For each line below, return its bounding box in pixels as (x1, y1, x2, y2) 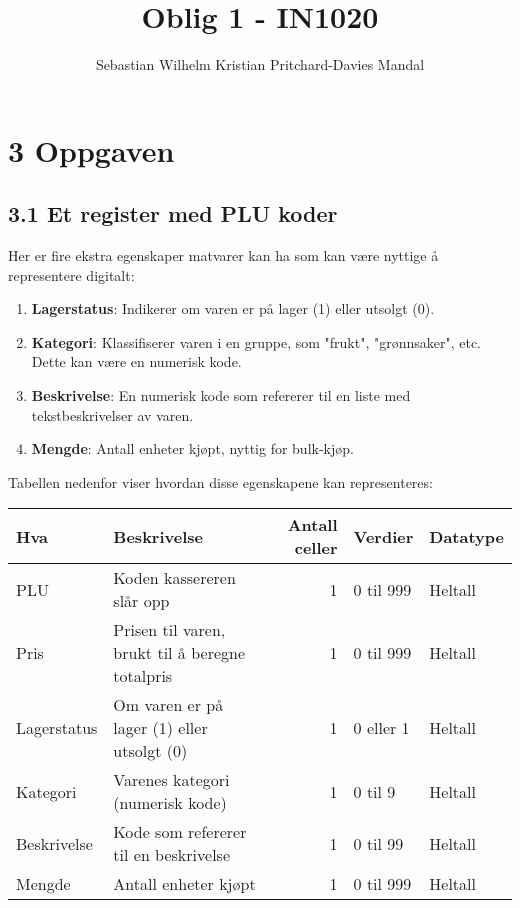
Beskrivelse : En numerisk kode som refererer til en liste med (31, 385, 411, 406)
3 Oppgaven (8, 129, 175, 170)
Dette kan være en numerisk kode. (31, 351, 242, 372)
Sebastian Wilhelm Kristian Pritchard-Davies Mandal (95, 54, 425, 75)
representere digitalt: (8, 264, 135, 285)
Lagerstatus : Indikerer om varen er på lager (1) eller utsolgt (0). (31, 298, 435, 319)
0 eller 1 (353, 716, 410, 740)
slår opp (113, 589, 170, 613)
